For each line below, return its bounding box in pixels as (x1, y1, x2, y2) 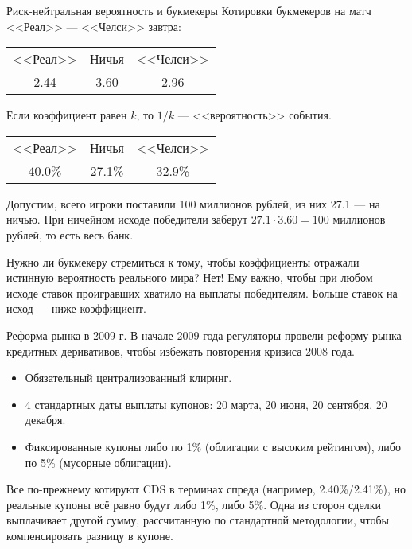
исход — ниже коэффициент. (6, 300, 146, 317)
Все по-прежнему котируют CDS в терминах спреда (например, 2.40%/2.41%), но (6, 481, 406, 497)
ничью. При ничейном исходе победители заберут (6, 211, 248, 228)
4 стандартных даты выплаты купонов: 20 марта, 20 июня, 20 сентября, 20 (25, 395, 387, 412)
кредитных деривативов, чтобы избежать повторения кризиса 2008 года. (6, 342, 355, 359)
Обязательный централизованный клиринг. (25, 369, 232, 386)
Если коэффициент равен (6, 107, 127, 123)
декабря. (25, 411, 66, 428)
